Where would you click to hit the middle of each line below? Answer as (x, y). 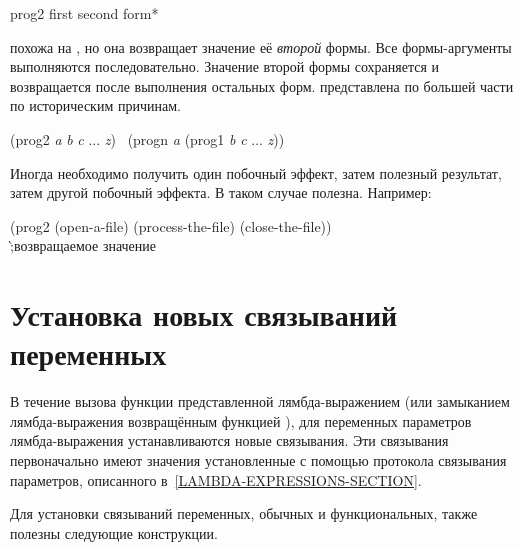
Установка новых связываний (204, 314)
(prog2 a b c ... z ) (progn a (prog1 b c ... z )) (147, 138)
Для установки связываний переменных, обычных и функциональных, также (244, 513)
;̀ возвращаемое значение (83, 245)
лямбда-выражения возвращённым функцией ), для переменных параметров (241, 420)
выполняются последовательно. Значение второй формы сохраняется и (225, 66)
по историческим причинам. (95, 105)
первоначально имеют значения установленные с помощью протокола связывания (258, 460)
